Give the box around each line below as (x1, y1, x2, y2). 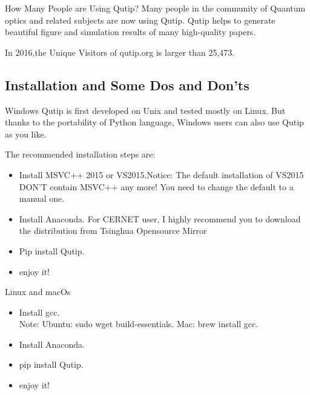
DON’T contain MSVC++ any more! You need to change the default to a (19, 180, 294, 193)
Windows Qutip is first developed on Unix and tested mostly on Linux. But (5, 104, 286, 116)
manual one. (19, 192, 65, 205)
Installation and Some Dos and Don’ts (5, 75, 249, 94)
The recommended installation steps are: (5, 148, 156, 161)
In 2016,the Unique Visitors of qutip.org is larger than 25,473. (5, 45, 235, 58)
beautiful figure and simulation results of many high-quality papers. (5, 25, 256, 38)
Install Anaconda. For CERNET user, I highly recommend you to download (19, 212, 301, 225)
